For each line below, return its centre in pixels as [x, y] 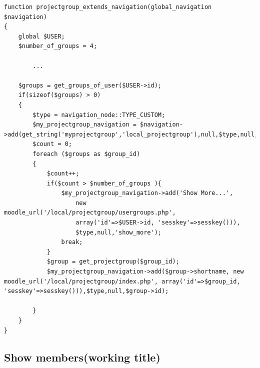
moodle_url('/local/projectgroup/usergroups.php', [90, 213]
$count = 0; [52, 144]
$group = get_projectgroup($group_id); [113, 262]
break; [72, 242]
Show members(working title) [82, 357]
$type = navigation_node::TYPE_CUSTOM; [99, 115]
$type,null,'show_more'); [118, 232]
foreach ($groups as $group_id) [86, 154]
